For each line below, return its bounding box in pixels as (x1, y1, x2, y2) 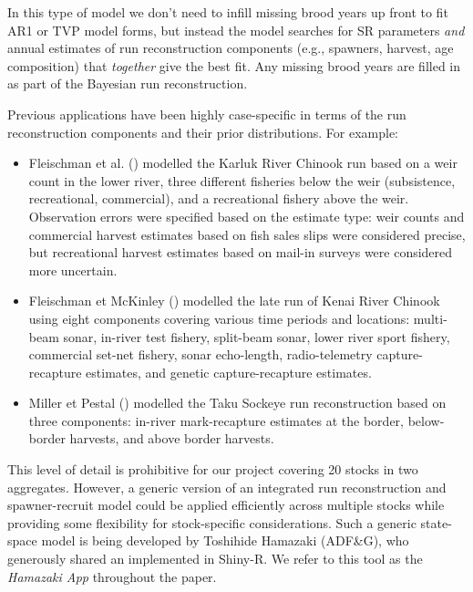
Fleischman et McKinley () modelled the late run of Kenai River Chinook (28, 291, 440, 310)
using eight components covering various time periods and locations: (28, 308, 410, 327)
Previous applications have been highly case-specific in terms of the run (7, 104, 406, 123)
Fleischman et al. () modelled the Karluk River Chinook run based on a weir (28, 153, 458, 172)
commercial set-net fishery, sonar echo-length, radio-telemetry (28, 345, 373, 364)
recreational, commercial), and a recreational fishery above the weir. (28, 189, 409, 208)
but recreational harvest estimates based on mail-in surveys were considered (28, 243, 453, 262)
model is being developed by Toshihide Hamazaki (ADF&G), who (41, 531, 409, 550)
